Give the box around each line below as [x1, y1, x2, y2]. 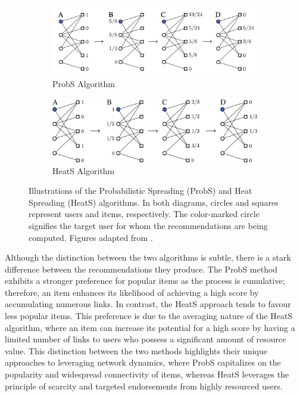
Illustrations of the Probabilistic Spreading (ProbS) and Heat [29, 184, 252, 197]
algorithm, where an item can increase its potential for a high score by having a [5, 321, 295, 333]
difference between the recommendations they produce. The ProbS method [5, 262, 278, 275]
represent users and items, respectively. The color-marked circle [29, 208, 260, 220]
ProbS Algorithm [52, 77, 115, 89]
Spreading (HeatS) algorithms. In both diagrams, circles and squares [29, 196, 279, 208]
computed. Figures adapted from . [29, 231, 153, 243]
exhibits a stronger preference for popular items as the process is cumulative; [5, 274, 285, 287]
